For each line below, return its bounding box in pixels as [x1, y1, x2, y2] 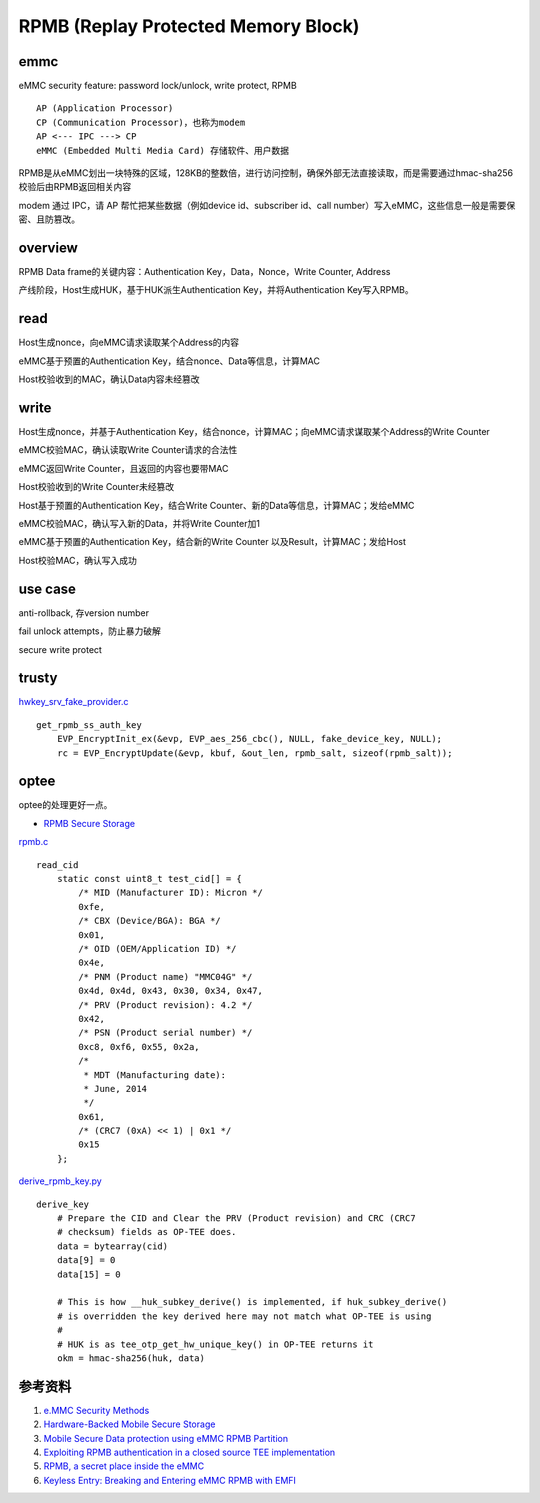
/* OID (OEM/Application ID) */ [78, 943, 237, 954]
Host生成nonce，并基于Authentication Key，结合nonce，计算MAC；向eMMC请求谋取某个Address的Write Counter [18, 426, 490, 438]
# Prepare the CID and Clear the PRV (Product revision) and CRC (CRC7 [56, 1213, 416, 1224]
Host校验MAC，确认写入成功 [18, 554, 137, 566]
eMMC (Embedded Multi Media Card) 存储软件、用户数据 [36, 145, 290, 156]
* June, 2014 [83, 1083, 148, 1094]
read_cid [36, 859, 79, 870]
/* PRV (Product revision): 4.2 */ [78, 999, 253, 1010]
